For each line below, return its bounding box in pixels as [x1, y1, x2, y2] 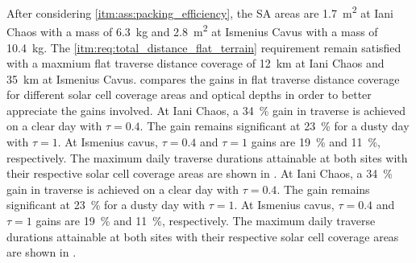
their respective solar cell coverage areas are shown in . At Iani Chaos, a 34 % [6, 165, 393, 182]
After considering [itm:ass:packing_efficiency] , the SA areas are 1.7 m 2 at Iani [6, 2, 393, 21]
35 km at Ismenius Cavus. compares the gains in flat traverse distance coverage [6, 70, 400, 87]
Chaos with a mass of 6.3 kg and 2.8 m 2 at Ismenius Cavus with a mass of [6, 21, 378, 39]
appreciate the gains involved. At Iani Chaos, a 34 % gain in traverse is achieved [6, 101, 406, 118]
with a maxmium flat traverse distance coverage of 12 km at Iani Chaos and [6, 55, 385, 72]
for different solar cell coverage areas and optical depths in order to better [6, 86, 372, 103]
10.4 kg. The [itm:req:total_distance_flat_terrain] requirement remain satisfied [6, 39, 401, 55]
